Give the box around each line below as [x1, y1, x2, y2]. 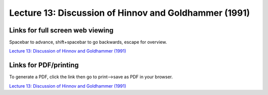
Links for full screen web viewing [9, 26, 114, 34]
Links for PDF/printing [9, 61, 79, 69]
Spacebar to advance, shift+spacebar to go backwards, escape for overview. [9, 39, 167, 45]
